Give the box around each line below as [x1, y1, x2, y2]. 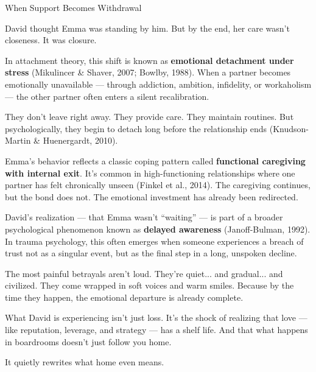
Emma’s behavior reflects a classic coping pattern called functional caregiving [5, 154, 306, 167]
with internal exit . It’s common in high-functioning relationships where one [5, 166, 295, 179]
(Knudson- [269, 122, 309, 135]
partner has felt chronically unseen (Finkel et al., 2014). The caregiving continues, [5, 178, 311, 191]
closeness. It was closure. [5, 33, 97, 46]
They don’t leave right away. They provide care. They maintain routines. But [5, 110, 294, 123]
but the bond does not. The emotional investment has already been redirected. [5, 190, 298, 203]
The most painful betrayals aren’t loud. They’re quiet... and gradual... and [5, 267, 283, 279]
